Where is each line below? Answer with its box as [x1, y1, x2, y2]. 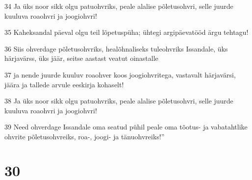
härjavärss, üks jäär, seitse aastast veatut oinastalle [4, 53, 158, 63]
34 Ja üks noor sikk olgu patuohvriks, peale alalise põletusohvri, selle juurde [4, 1, 233, 11]
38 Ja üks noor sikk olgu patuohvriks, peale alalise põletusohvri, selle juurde [4, 96, 233, 106]
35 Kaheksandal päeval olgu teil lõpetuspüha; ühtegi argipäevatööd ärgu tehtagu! [4, 27, 249, 37]
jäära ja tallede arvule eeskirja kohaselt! [4, 79, 124, 89]
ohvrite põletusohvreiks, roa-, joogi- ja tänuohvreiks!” [4, 131, 165, 141]
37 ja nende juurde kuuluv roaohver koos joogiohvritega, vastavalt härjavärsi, [4, 69, 236, 79]
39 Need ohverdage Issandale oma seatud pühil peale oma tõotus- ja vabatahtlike [4, 122, 248, 132]
